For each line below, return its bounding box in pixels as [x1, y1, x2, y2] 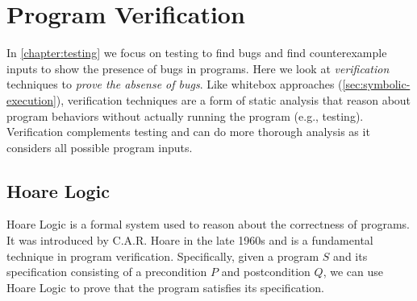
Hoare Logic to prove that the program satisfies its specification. [6, 278, 324, 295]
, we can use [323, 263, 383, 280]
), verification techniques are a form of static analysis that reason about [56, 91, 411, 108]
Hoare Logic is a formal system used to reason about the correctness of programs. [6, 216, 410, 233]
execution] [6, 91, 56, 108]
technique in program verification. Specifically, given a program [6, 247, 319, 264]
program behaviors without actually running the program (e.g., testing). [6, 107, 364, 124]
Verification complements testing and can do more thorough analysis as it [6, 123, 370, 140]
